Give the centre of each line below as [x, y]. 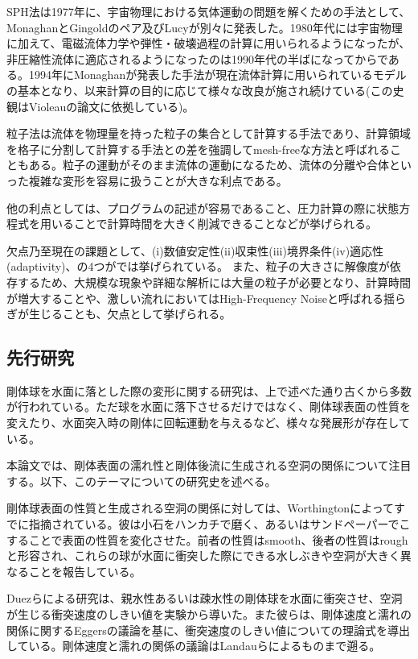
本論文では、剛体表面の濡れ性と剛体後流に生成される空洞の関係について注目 [209, 465]
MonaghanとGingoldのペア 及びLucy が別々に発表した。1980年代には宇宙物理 [205, 27]
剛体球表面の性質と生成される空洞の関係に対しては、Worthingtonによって [201, 508]
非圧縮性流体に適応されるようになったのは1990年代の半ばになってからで [197, 58]
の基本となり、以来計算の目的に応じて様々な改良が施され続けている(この [200, 90]
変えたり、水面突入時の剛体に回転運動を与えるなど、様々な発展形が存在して [208, 423]
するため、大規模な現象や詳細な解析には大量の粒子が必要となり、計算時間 [214, 282]
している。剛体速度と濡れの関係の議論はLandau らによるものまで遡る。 [194, 646]
